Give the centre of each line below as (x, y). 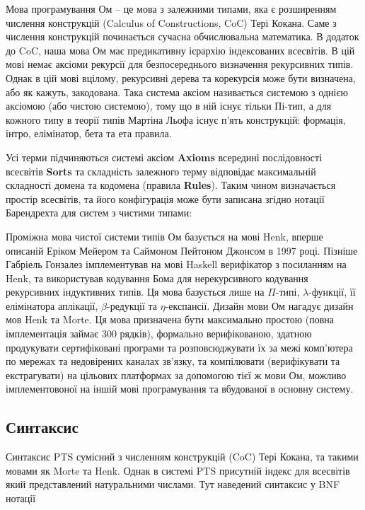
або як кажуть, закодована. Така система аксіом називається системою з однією (177, 92)
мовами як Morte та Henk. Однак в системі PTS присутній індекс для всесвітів (178, 470)
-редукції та (132, 305)
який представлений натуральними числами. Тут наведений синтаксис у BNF (173, 484)
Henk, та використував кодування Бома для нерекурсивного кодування (157, 278)
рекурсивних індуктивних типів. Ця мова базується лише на (135, 292)
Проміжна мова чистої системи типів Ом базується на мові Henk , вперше (164, 236)
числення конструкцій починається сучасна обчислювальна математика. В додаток (182, 36)
